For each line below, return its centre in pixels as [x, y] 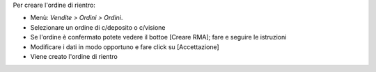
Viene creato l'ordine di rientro [74, 56]
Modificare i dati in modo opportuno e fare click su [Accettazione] [125, 47]
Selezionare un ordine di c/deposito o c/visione [98, 27]
